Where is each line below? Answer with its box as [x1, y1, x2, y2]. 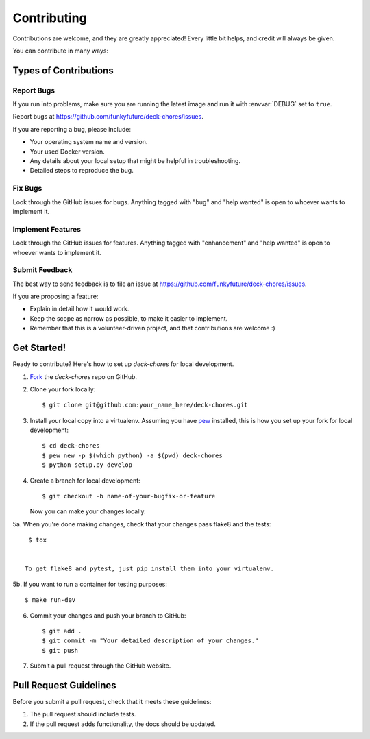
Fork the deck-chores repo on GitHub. [29, 372, 137, 380]
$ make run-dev [25, 596, 76, 604]
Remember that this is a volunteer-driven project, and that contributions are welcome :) [29, 324, 275, 332]
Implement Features [12, 224, 82, 234]
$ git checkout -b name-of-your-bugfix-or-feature [42, 492, 216, 500]
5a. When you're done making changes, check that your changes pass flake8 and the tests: [12, 520, 271, 528]
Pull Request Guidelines [12, 679, 116, 691]
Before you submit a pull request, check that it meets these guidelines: [12, 698, 212, 705]
